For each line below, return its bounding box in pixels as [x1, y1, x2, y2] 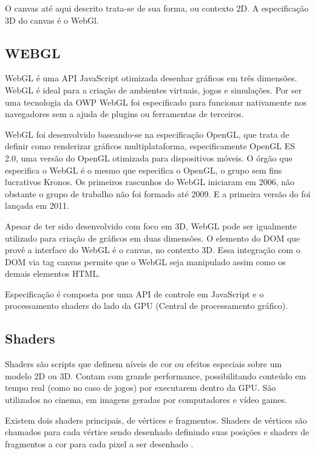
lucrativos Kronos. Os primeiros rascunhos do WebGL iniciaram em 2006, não [5, 175, 294, 188]
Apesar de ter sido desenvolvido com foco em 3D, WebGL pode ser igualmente [5, 219, 297, 232]
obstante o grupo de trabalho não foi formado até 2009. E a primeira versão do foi [5, 187, 311, 200]
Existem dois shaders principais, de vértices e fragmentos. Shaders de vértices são [5, 413, 307, 426]
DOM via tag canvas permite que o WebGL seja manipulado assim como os [5, 255, 286, 268]
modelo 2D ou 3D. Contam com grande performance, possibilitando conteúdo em [5, 369, 307, 382]
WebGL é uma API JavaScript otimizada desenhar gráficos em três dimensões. [5, 72, 297, 84]
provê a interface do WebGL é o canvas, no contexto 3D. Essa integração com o [5, 243, 300, 256]
